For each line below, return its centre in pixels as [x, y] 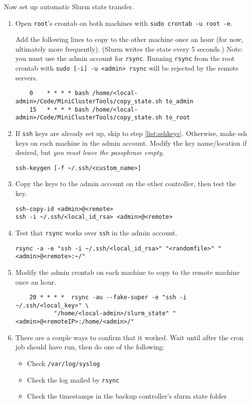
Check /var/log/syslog [63, 363]
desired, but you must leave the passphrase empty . [90, 152]
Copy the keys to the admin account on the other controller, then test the [126, 183]
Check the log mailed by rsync [73, 379]
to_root [178, 118]
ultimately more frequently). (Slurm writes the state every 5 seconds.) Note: [129, 48]
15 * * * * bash [59, 109]
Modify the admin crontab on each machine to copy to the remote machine [127, 272]
